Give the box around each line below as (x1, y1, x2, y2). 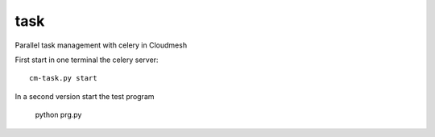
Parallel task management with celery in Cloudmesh (14, 40, 188, 50)
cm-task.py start (29, 73, 97, 83)
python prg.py (35, 110, 82, 120)
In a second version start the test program (14, 91, 155, 101)
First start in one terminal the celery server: (14, 55, 159, 64)
